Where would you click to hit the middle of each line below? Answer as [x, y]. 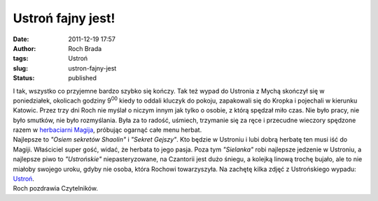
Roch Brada [85, 48]
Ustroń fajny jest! [64, 18]
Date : [21, 39]
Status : [24, 78]
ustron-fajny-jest [92, 68]
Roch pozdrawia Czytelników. [55, 188]
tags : [21, 59]
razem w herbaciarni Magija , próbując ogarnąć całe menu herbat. [107, 130]
